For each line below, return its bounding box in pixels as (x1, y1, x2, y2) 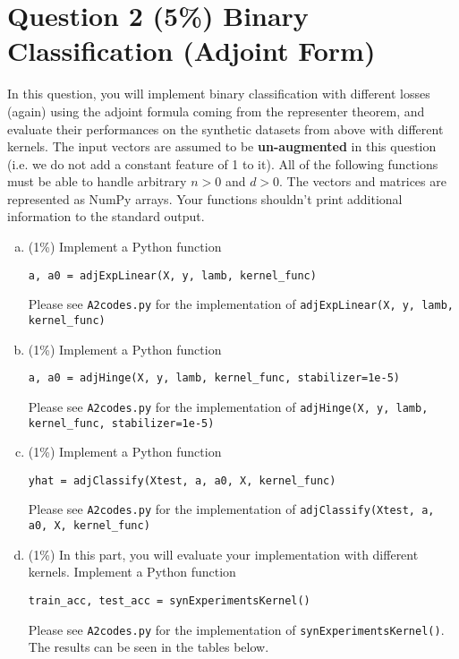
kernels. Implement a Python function (28, 562, 236, 581)
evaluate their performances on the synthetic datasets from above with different (7, 119, 444, 138)
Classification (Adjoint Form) (7, 32, 376, 69)
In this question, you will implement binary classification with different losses (7, 84, 430, 103)
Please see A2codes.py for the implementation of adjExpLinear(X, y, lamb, (28, 295, 454, 313)
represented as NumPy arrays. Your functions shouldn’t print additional (7, 189, 403, 208)
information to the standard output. (7, 207, 205, 226)
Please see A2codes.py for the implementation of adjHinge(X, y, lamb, (28, 397, 429, 415)
